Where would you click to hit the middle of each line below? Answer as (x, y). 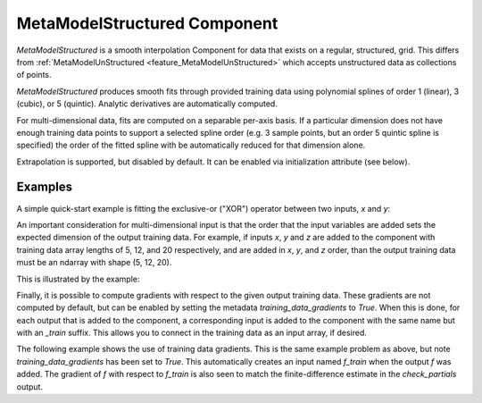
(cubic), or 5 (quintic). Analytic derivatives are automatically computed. (147, 104)
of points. (34, 75)
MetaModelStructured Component (147, 23)
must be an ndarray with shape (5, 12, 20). (94, 263)
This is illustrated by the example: (78, 279)
